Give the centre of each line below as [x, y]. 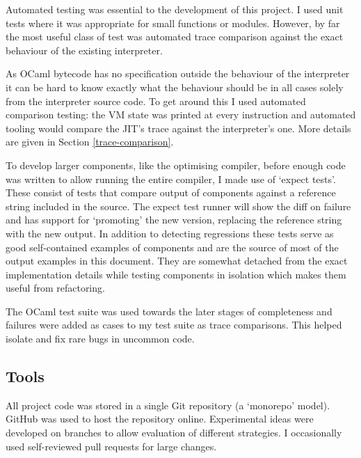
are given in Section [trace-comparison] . [90, 142]
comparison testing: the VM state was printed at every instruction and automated [181, 114]
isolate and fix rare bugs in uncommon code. [100, 339]
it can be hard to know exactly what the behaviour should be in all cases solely [175, 87]
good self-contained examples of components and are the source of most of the [172, 247]
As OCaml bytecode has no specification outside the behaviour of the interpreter [178, 73]
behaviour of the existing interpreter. [84, 50]
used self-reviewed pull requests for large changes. [111, 446]
